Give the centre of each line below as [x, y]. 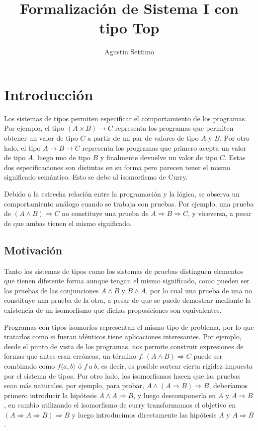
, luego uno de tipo [62, 157]
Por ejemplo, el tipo [34, 128]
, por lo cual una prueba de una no [199, 290]
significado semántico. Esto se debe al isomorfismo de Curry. [96, 177]
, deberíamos [228, 385]
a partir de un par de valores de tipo [143, 138]
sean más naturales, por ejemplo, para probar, [74, 385]
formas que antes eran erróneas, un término [70, 356]
